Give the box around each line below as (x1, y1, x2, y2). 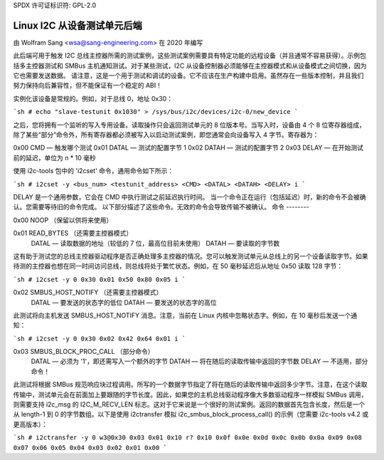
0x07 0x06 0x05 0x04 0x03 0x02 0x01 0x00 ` (13, 444, 167, 451)
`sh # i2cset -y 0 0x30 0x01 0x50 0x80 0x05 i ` (13, 275, 186, 283)
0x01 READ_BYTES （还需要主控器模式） (13, 229, 133, 238)
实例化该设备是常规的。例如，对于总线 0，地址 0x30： (13, 94, 174, 103)
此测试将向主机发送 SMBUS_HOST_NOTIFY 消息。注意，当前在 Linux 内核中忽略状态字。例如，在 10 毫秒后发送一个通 (13, 310, 358, 320)
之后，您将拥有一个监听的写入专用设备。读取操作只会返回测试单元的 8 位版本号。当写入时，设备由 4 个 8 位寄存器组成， (13, 120, 366, 129)
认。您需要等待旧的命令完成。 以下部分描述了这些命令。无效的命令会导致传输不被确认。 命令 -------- (13, 203, 309, 211)
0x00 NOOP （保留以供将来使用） (13, 216, 113, 224)
